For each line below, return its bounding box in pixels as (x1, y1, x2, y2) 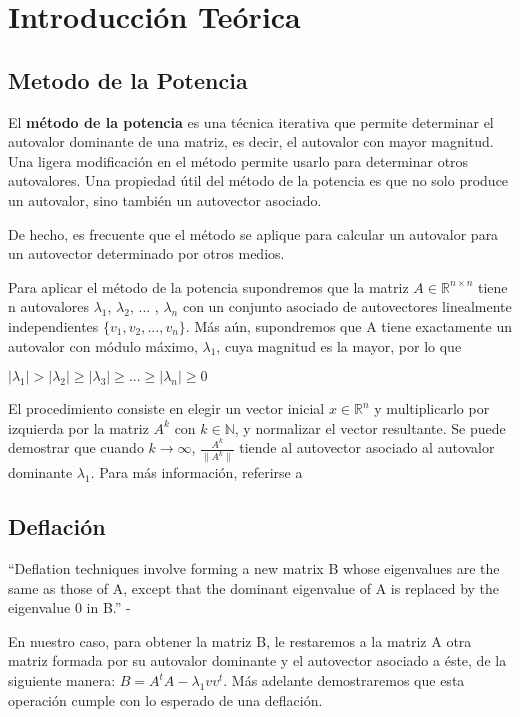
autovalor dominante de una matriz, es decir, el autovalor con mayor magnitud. (8, 131, 494, 152)
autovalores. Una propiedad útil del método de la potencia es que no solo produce (8, 170, 509, 191)
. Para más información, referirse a (90, 462, 303, 483)
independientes (8, 315, 99, 336)
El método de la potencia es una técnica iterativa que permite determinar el (8, 111, 494, 132)
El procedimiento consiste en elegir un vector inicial (8, 398, 325, 419)
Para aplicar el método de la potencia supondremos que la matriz (8, 276, 409, 297)
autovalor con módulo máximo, (8, 335, 198, 356)
